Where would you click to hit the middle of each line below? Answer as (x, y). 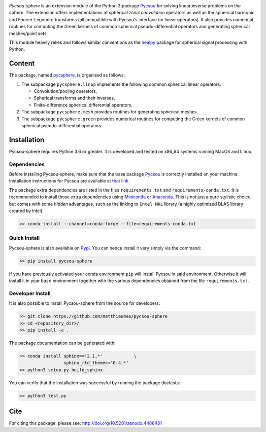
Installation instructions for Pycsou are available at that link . (69, 181)
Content (22, 63)
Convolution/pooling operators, (65, 91)
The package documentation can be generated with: (62, 343)
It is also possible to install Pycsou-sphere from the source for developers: (84, 303)
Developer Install (30, 293)
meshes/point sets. (29, 33)
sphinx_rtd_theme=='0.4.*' (96, 363)
